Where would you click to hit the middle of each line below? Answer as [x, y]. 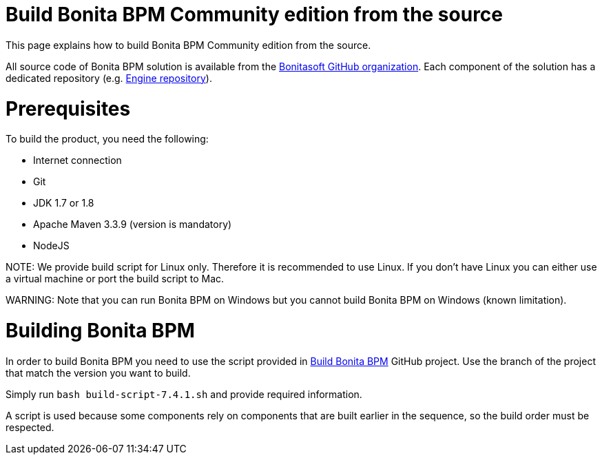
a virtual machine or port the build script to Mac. [115, 279]
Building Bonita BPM [100, 331]
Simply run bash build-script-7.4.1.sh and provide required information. [184, 394]
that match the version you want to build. [98, 373]
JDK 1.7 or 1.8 [64, 203]
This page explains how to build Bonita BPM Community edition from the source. [188, 45]
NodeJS [51, 246]
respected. [30, 427]
